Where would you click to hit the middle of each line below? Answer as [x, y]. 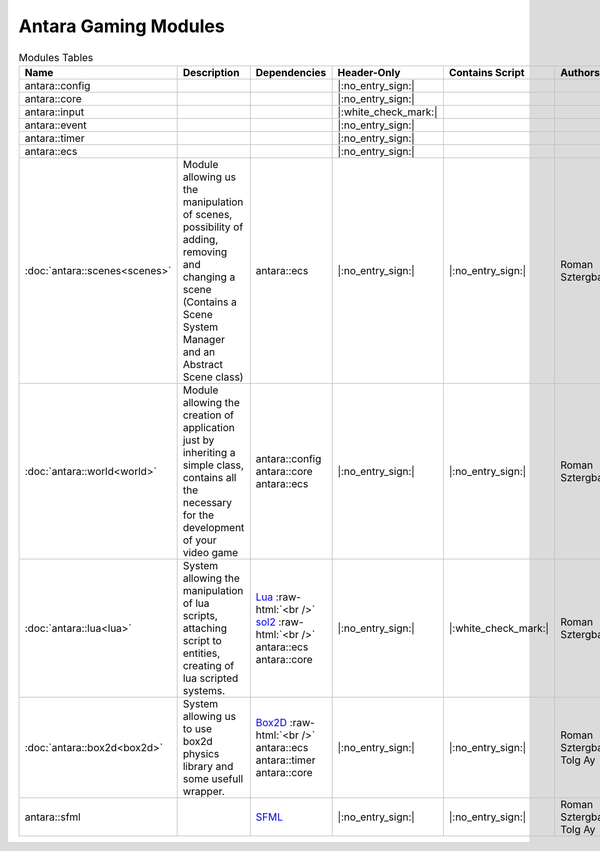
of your [199, 540]
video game [210, 552]
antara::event [55, 125]
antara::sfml [52, 817]
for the [198, 515]
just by [198, 440]
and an [198, 352]
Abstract [203, 364]
